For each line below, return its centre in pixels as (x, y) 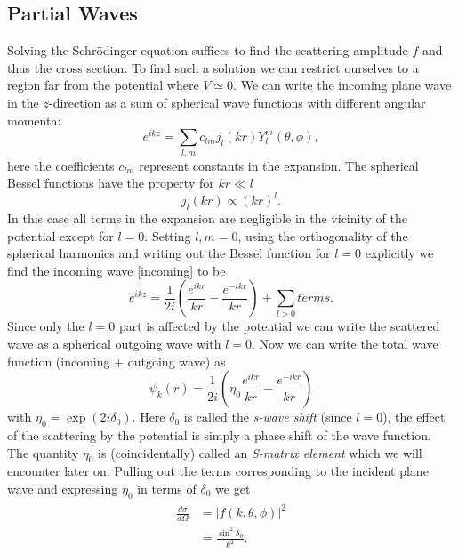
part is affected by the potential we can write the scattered (279, 326)
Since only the (46, 326)
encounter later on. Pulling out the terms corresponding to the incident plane (218, 471)
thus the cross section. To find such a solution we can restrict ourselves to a (213, 67)
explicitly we (399, 253)
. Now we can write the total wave (345, 344)
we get (233, 488)
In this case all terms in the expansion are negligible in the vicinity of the (207, 218)
